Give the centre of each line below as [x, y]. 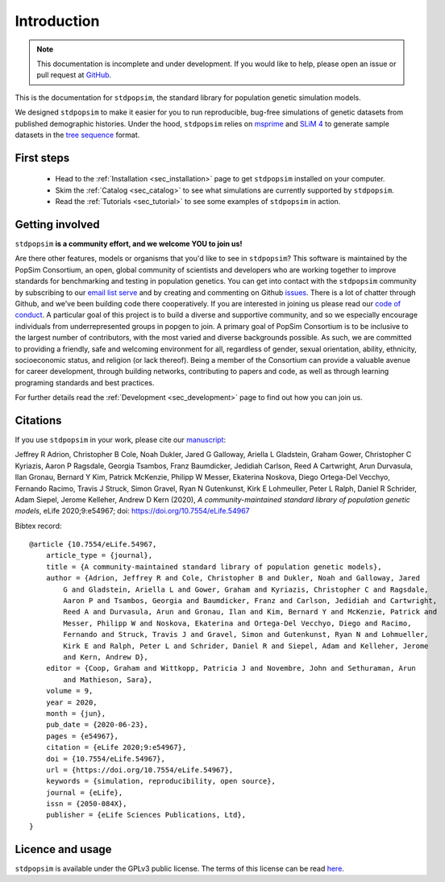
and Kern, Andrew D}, [106, 657]
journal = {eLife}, [84, 793]
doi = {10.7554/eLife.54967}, [105, 759]
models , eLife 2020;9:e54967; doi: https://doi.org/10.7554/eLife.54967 [132, 511]
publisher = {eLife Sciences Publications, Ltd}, [146, 815]
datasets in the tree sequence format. [77, 135]
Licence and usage [63, 849]
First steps [42, 158]
